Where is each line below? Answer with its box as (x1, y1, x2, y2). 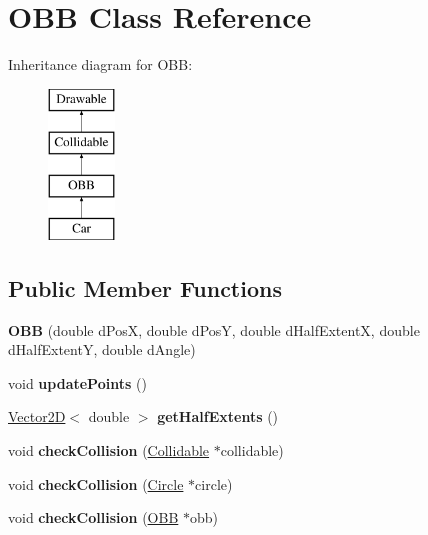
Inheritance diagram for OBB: (8, 54, 193, 75)
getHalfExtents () (157, 406, 279, 427)
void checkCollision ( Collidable (8, 440, 210, 461)
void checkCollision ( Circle (8, 473, 184, 494)
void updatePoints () (8, 372, 147, 393)
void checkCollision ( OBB (8, 507, 179, 528)
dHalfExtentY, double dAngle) (8, 339, 196, 360)
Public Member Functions (8, 272, 282, 303)
